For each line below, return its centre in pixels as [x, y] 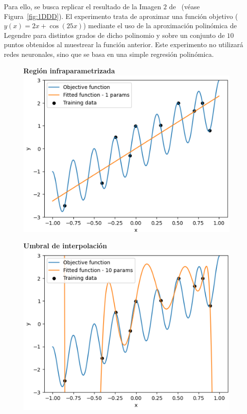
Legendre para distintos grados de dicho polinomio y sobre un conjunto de [115, 35]
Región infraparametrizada [69, 70]
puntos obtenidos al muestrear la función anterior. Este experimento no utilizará [123, 44]
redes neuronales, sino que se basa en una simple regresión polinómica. [109, 54]
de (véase [184, 6]
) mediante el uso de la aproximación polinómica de [160, 26]
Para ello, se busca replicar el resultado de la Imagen [83, 6]
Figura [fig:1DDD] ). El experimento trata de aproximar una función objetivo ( [121, 16]
